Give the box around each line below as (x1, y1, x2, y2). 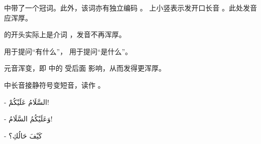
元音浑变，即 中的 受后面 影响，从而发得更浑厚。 (4, 63, 166, 73)
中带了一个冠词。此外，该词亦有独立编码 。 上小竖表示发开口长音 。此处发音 (4, 3, 257, 13)
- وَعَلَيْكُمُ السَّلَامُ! (4, 113, 53, 124)
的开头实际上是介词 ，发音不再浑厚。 (4, 29, 126, 40)
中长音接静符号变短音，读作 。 (4, 79, 105, 90)
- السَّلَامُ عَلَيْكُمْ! (4, 96, 49, 107)
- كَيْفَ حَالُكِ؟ (4, 130, 42, 140)
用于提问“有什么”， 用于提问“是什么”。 (4, 46, 133, 56)
